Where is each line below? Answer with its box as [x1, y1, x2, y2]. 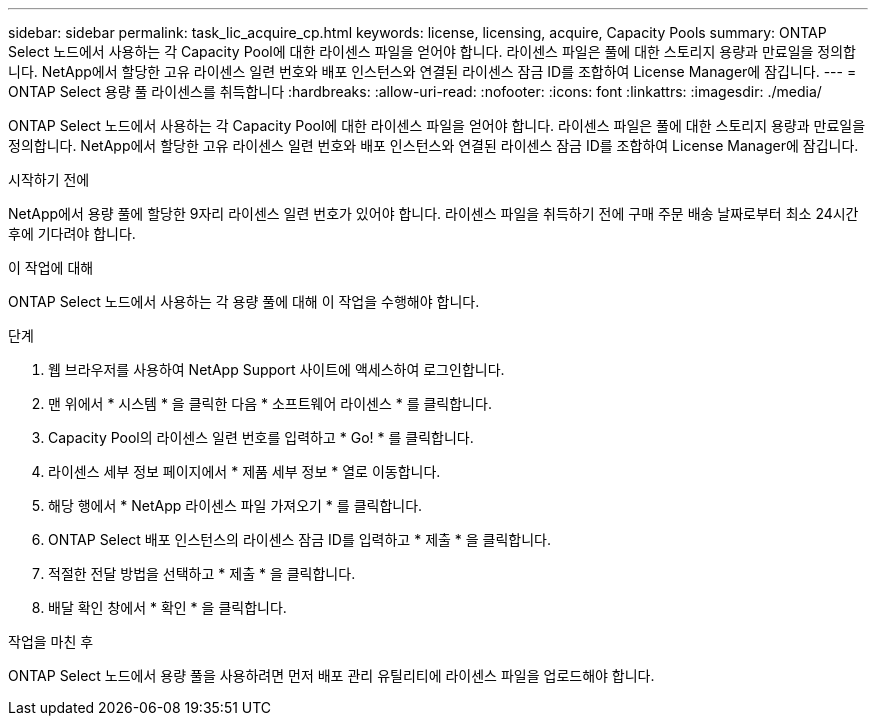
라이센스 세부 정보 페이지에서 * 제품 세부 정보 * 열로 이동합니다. [48, 463, 441, 480]
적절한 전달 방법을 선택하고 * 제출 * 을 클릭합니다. [48, 565, 356, 582]
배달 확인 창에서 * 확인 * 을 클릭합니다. [48, 599, 287, 616]
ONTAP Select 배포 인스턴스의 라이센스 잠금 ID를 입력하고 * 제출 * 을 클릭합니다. [48, 531, 552, 548]
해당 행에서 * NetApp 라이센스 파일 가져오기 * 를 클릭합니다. [48, 497, 423, 514]
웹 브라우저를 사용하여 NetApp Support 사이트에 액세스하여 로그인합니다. [48, 361, 505, 378]
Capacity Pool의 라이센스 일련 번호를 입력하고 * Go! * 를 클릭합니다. [48, 429, 474, 446]
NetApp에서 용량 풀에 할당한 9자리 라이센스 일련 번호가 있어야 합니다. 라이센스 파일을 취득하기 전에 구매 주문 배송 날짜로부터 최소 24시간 [8, 205, 859, 222]
